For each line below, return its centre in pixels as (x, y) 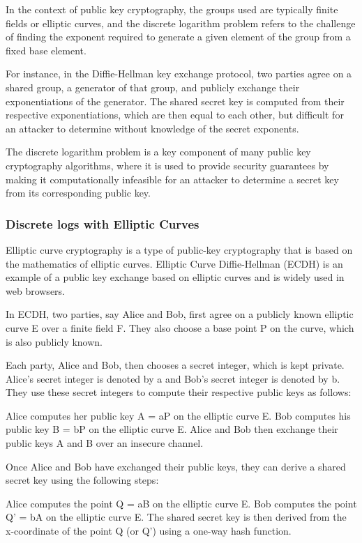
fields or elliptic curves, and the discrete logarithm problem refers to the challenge (181, 23)
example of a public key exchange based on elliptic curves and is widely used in (175, 277)
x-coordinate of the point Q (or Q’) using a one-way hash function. (149, 531)
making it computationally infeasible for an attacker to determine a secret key (172, 179)
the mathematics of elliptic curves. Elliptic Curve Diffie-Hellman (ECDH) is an (174, 263)
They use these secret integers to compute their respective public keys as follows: (179, 392)
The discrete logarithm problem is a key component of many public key (158, 152)
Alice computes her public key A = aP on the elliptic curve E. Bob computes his (178, 415)
